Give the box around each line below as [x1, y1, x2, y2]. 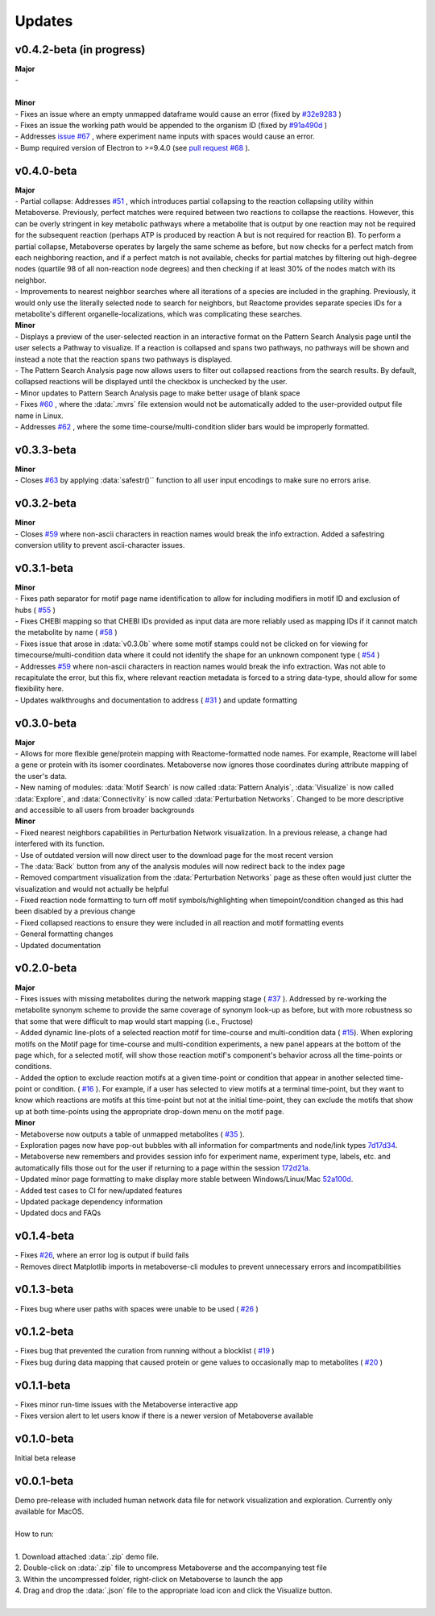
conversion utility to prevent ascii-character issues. [14, 540, 185, 549]
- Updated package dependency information [14, 1196, 164, 1206]
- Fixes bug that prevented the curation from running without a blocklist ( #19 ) [14, 1346, 275, 1356]
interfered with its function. [14, 839, 105, 849]
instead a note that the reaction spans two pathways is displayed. [14, 354, 233, 364]
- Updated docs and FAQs [14, 1208, 101, 1218]
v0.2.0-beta [14, 961, 77, 975]
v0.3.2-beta [14, 496, 77, 511]
